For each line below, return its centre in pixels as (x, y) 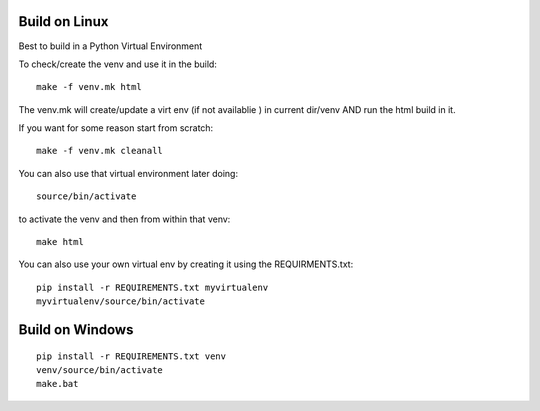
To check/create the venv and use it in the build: (117, 64)
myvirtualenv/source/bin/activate (120, 301)
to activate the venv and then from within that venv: (124, 219)
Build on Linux (63, 21)
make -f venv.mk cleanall (100, 151)
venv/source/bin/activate (100, 370)
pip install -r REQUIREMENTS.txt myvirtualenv (152, 287)
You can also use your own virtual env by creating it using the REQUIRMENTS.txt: (186, 264)
